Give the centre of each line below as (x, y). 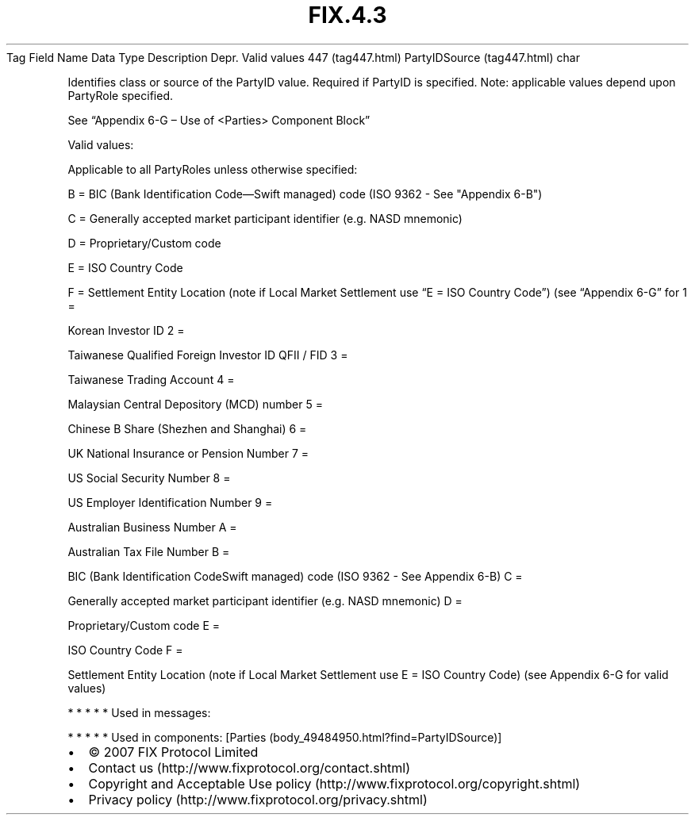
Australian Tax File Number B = (149, 551)
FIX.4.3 (347, 15)
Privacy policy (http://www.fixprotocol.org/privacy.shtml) (258, 799)
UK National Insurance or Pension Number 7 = (188, 453)
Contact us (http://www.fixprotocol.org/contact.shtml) (250, 767)
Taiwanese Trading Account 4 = (151, 379)
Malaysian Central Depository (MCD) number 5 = (195, 404)
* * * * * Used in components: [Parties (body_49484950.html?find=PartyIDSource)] (285, 737)
